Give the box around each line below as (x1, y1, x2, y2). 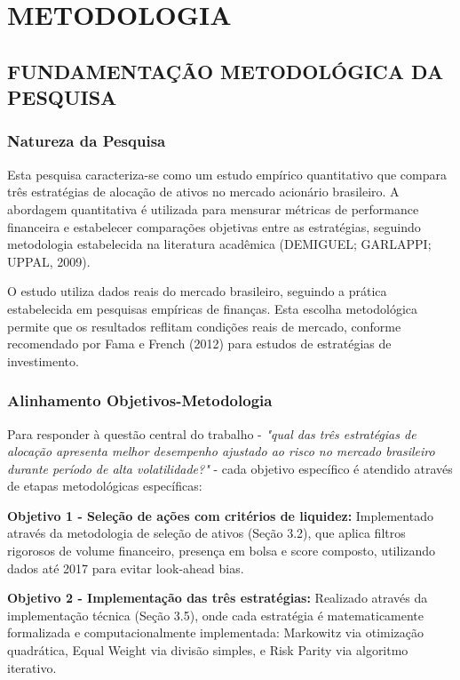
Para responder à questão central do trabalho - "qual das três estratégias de (7, 424, 416, 443)
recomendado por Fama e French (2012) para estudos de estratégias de (7, 334, 392, 353)
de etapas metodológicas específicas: (7, 476, 202, 495)
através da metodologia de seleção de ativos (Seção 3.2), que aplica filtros (7, 524, 406, 542)
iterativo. (7, 658, 57, 676)
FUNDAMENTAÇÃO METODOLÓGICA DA (7, 57, 444, 84)
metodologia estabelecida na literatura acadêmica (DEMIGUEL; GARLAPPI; (7, 235, 432, 253)
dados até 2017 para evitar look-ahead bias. (7, 558, 244, 577)
